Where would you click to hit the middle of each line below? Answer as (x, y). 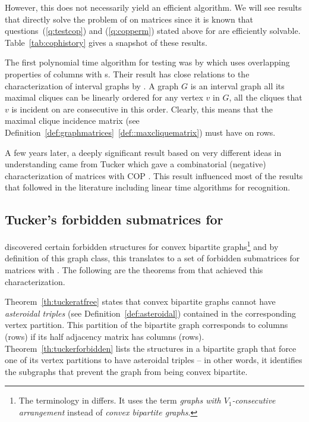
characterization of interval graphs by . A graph (92, 85)
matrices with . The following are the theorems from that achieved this (134, 269)
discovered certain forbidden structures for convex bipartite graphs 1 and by (142, 246)
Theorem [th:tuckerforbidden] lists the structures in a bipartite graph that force (151, 348)
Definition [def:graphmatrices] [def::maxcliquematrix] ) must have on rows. (140, 132)
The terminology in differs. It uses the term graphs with (120, 400)
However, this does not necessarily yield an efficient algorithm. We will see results (153, 7)
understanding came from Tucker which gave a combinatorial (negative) (135, 164)
